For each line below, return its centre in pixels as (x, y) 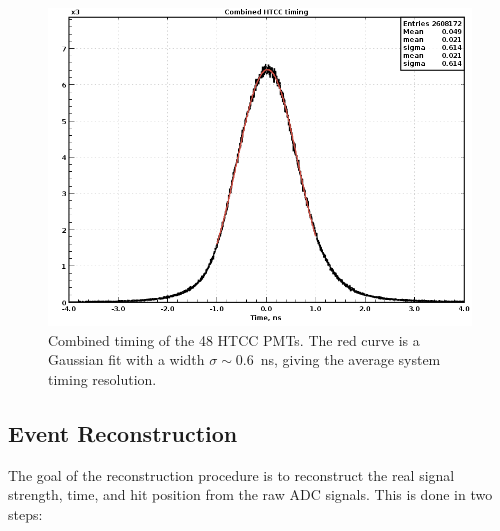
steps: (25, 513)
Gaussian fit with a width (126, 359)
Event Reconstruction (123, 432)
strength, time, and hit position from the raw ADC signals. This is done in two (250, 494)
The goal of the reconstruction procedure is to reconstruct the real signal (231, 474)
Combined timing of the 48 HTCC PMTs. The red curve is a (234, 339)
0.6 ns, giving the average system (338, 359)
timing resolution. (102, 378)
